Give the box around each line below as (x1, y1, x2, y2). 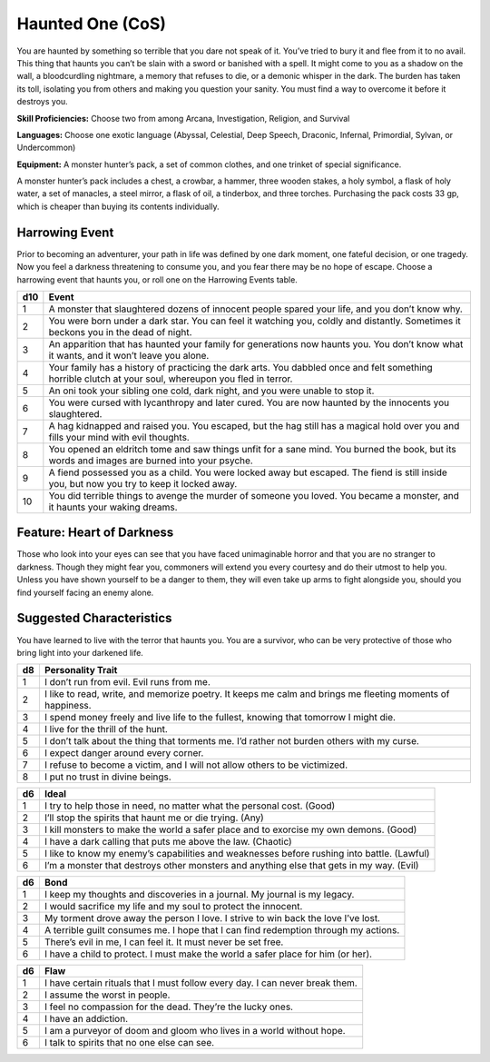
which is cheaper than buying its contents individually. (16, 201, 220, 212)
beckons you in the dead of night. (48, 325, 192, 338)
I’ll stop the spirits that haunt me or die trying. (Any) (44, 811, 265, 824)
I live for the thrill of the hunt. (44, 723, 168, 736)
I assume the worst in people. (44, 988, 171, 1001)
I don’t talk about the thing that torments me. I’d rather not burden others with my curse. (44, 735, 419, 748)
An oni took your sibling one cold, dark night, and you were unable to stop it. (48, 384, 375, 397)
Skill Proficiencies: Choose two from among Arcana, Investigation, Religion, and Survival (16, 113, 350, 124)
